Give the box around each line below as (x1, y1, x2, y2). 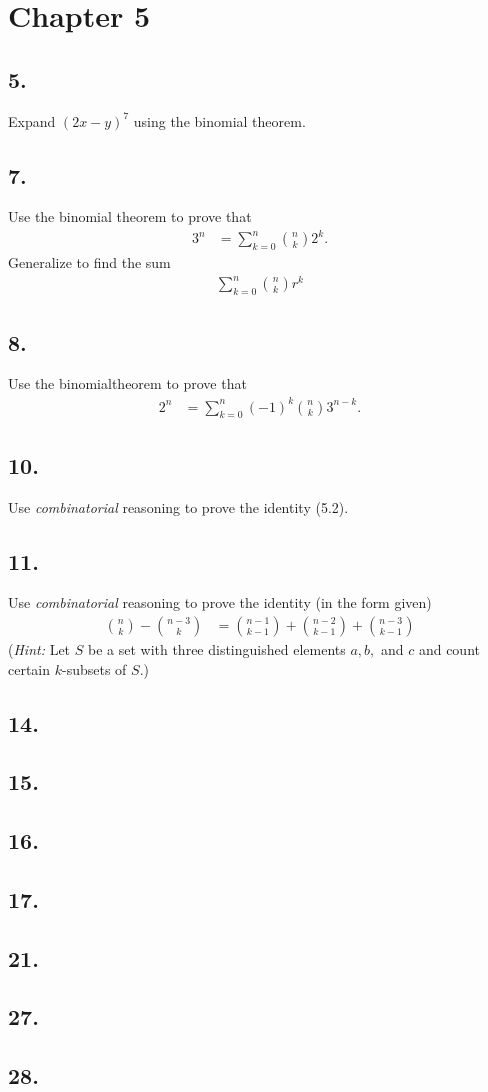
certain (8, 658, 51, 679)
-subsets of (62, 658, 127, 679)
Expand (8, 110, 56, 131)
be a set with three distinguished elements (87, 638, 346, 659)
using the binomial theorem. (133, 110, 306, 131)
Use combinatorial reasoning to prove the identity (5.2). (8, 496, 349, 517)
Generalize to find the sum (8, 252, 171, 273)
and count (418, 638, 480, 659)
